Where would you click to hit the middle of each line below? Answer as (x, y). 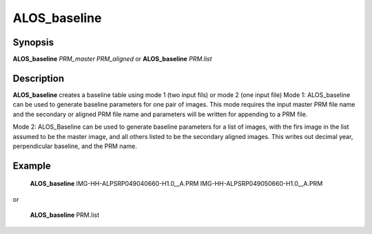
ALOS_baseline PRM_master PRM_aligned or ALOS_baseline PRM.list (113, 59)
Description (39, 78)
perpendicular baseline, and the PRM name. (75, 146)
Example (32, 166)
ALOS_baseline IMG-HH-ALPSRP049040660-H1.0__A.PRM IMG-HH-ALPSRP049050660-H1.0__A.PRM (176, 184)
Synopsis (33, 42)
